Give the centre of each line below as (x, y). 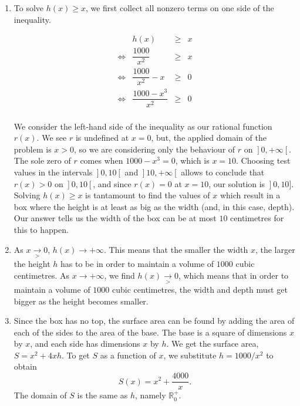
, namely (151, 395)
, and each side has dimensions (85, 344)
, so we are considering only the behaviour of (155, 149)
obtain (25, 366)
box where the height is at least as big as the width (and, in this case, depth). (154, 206)
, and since (112, 183)
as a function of (128, 355)
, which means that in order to (233, 275)
